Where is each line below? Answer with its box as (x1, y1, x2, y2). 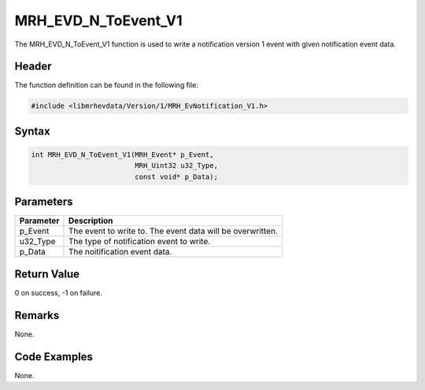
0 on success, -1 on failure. (14, 288, 102, 297)
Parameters (14, 195, 73, 209)
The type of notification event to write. (68, 236, 211, 247)
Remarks (14, 308, 60, 322)
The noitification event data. (68, 247, 172, 258)
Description (68, 215, 113, 226)
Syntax (14, 124, 50, 138)
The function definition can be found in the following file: (14, 80, 198, 90)
